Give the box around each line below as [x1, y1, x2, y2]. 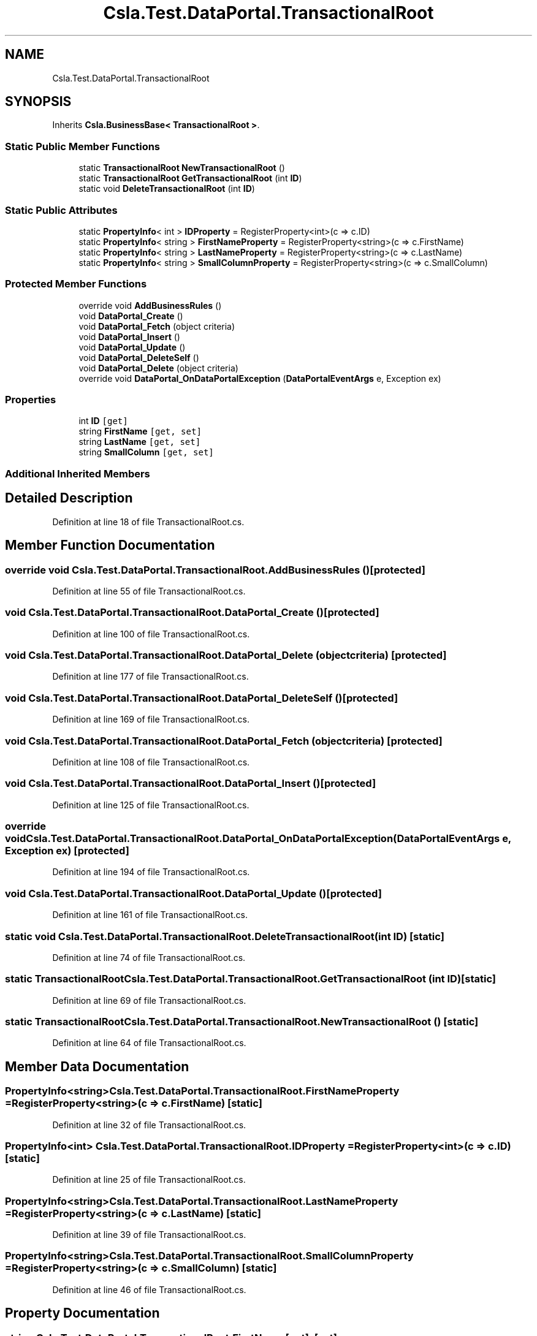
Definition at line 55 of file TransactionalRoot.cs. [52, 585, 246, 596]
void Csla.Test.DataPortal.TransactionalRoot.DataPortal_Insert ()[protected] [5, 777, 376, 790]
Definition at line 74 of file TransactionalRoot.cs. [52, 952, 246, 963]
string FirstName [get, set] [78, 426, 202, 437]
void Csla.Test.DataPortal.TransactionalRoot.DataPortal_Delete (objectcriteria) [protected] [5, 649, 447, 661]
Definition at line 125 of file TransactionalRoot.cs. [52, 799, 249, 810]
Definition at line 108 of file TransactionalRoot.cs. [52, 756, 250, 767]
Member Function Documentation [5, 537, 215, 553]
